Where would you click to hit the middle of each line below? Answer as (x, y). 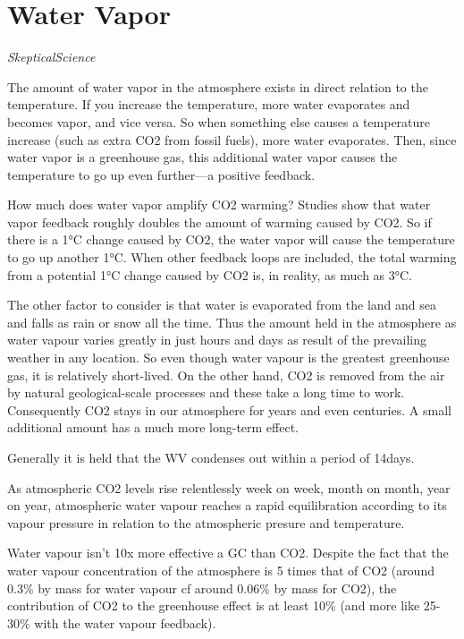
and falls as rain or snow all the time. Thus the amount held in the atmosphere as (232, 322)
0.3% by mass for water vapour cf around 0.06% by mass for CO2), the (202, 588)
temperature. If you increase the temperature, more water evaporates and (209, 104)
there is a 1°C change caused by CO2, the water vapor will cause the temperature (231, 239)
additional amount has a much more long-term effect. (153, 427)
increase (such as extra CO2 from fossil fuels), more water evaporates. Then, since (232, 139)
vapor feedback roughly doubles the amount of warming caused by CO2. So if (219, 222)
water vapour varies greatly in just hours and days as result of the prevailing (217, 340)
